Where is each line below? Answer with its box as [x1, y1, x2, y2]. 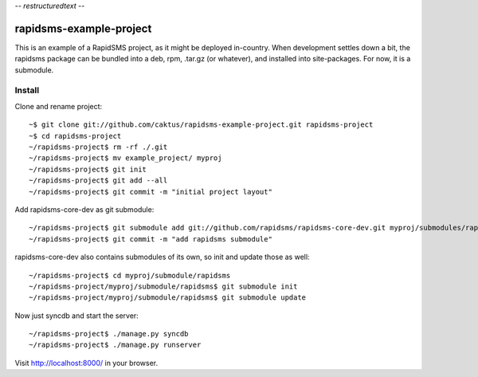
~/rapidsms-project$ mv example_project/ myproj [29, 154, 222, 163]
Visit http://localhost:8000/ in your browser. [14, 358, 159, 367]
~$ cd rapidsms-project [29, 132, 122, 140]
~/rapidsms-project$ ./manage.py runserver [29, 340, 202, 350]
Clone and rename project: [14, 101, 103, 111]
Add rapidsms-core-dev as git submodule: [14, 204, 155, 214]
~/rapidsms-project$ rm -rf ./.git [29, 143, 168, 151]
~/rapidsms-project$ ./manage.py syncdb [29, 329, 189, 339]
